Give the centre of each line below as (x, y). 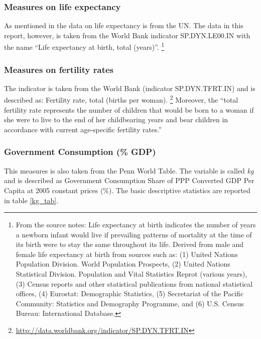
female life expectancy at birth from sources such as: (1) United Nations (127, 254)
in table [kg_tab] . (31, 200)
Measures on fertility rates (59, 69)
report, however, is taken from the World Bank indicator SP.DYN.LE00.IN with (127, 35)
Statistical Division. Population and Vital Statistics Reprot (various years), (132, 274)
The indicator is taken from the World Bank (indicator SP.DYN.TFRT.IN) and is (130, 88)
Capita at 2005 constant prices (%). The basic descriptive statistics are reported (127, 190)
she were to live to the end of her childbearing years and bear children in (116, 119)
